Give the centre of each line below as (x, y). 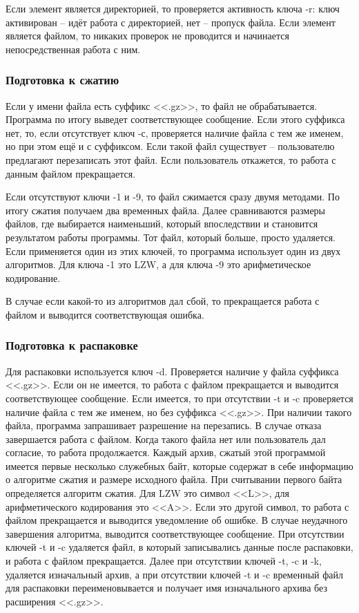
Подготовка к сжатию (62, 80)
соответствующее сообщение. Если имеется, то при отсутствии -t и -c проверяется (179, 398)
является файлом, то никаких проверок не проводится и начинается (147, 36)
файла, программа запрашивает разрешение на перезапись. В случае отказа (164, 425)
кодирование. (33, 277)
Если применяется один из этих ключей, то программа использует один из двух (173, 251)
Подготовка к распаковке (72, 345)
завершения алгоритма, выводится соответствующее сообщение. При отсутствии (175, 533)
